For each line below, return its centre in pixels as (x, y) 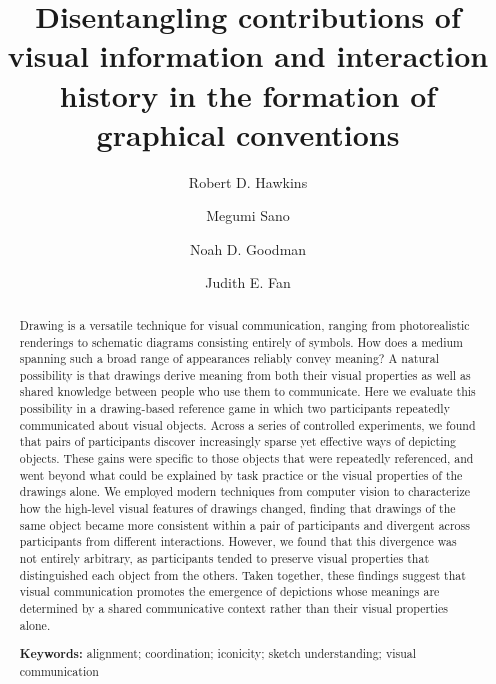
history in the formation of (248, 94)
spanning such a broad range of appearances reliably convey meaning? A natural (229, 358)
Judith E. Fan (248, 282)
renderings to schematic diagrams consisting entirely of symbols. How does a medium (241, 341)
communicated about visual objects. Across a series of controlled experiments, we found (247, 424)
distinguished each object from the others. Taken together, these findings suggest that (242, 574)
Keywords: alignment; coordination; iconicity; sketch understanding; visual (218, 654)
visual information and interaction (248, 55)
